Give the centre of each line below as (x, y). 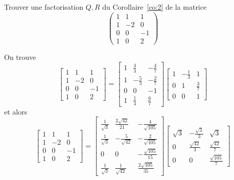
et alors (16, 111)
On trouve (20, 57)
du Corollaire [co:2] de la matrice (155, 7)
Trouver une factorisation (44, 7)
